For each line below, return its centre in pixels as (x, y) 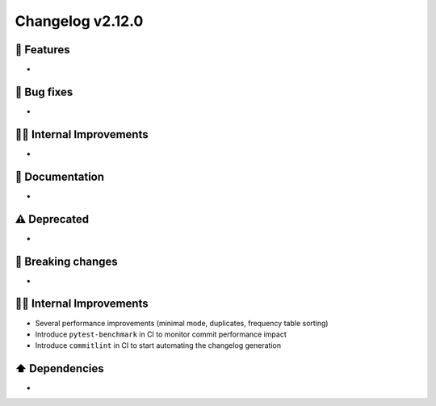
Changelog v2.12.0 (79, 21)
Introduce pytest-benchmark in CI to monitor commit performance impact (161, 334)
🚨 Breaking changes (67, 261)
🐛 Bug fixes (44, 92)
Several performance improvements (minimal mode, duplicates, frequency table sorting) (182, 323)
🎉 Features (42, 50)
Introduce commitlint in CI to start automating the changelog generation (158, 345)
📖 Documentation (60, 176)
